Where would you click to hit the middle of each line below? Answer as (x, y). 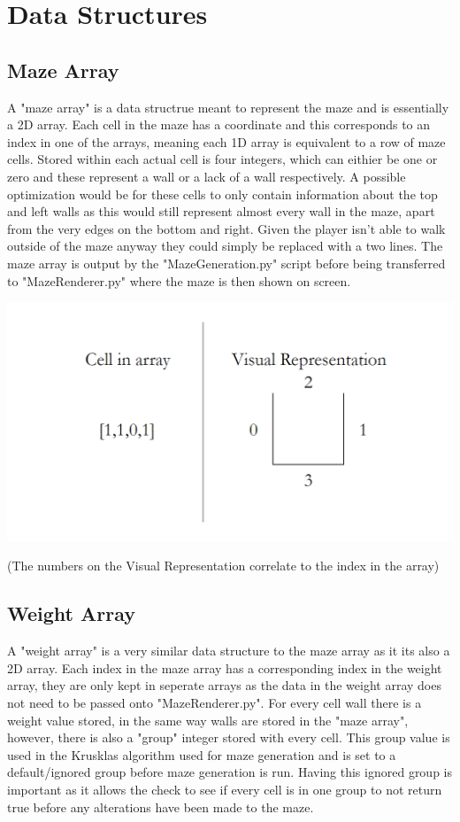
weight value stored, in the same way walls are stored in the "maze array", (208, 720)
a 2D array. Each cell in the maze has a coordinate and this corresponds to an (219, 124)
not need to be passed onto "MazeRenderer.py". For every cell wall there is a (215, 702)
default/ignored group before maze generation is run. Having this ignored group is (230, 772)
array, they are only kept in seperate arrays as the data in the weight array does (224, 685)
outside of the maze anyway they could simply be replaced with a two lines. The (225, 246)
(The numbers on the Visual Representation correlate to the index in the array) (223, 566)
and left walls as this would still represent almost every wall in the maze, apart (221, 211)
